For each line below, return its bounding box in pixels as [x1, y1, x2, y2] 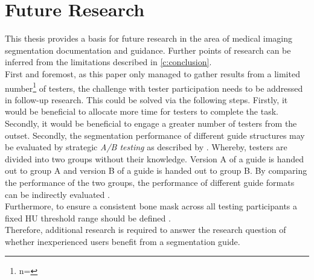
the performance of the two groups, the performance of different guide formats [5, 176, 295, 188]
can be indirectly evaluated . [5, 188, 110, 200]
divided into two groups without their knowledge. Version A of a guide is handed [5, 152, 304, 165]
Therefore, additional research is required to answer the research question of [5, 223, 286, 236]
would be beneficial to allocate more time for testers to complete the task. [5, 105, 278, 118]
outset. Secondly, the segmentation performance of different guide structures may [5, 129, 305, 141]
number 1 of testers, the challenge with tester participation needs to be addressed [5, 80, 303, 94]
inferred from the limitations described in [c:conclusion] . [5, 56, 212, 68]
